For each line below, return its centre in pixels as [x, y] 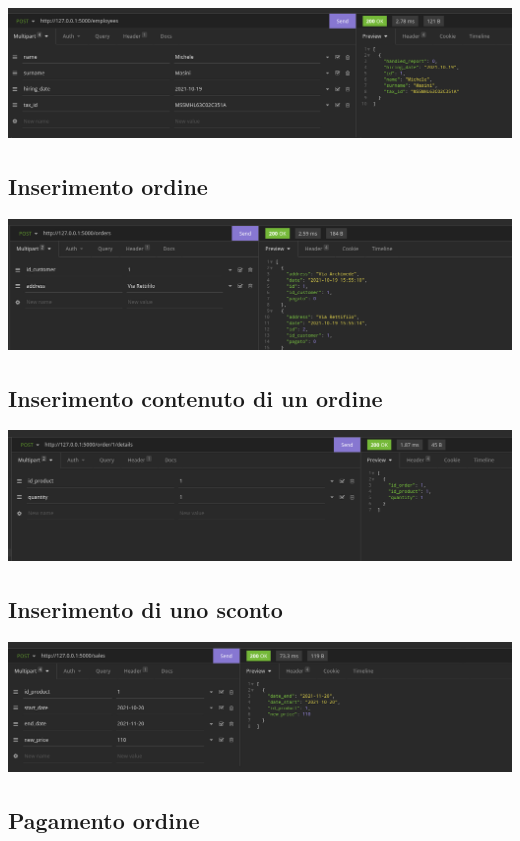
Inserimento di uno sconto [145, 608]
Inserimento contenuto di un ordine [195, 397]
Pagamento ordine [104, 820]
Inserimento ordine [108, 186]
